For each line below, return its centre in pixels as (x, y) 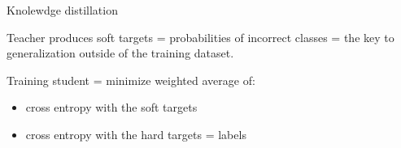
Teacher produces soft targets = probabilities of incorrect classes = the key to (200, 37)
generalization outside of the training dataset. (120, 53)
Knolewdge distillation (62, 10)
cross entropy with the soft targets (111, 107)
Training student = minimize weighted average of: (131, 80)
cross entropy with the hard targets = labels (136, 134)
